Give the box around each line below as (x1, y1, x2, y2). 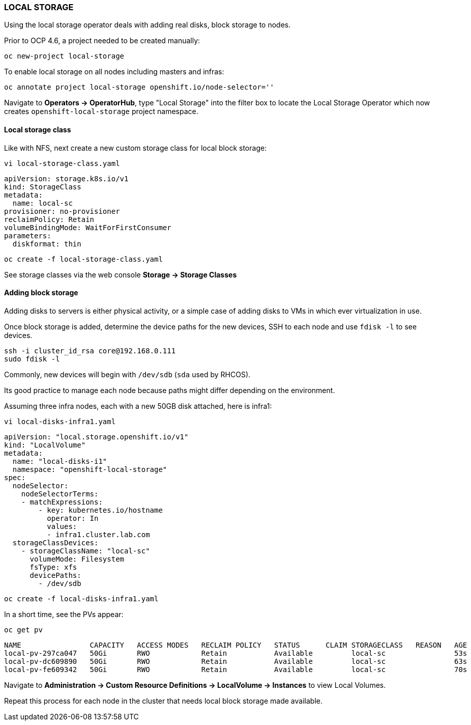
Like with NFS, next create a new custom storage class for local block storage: (4, 143, 267, 152)
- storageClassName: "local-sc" (21, 546, 150, 555)
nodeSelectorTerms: (21, 489, 99, 498)
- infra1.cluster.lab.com (47, 530, 150, 539)
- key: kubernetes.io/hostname (38, 506, 163, 514)
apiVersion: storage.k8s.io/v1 (4, 174, 129, 183)
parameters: (4, 231, 51, 240)
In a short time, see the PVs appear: (4, 609, 124, 619)
